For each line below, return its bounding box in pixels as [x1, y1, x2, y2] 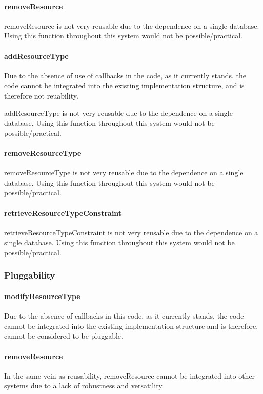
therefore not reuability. [4, 90, 78, 101]
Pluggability [4, 269, 55, 282]
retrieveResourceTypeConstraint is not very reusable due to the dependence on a [4, 227, 258, 238]
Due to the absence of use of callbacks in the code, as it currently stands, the [4, 70, 247, 81]
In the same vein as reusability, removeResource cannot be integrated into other [4, 370, 255, 381]
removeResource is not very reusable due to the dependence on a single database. [4, 20, 259, 31]
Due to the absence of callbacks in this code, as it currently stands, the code [4, 310, 244, 321]
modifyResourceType [4, 290, 80, 301]
